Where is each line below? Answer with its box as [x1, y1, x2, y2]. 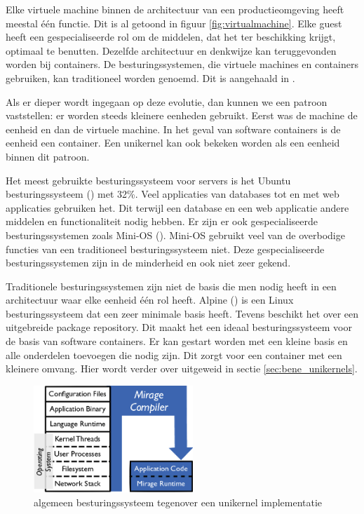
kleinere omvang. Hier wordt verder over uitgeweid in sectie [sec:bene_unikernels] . [6, 361, 358, 376]
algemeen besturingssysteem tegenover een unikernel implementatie [34, 494, 323, 509]
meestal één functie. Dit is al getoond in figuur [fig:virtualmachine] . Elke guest [6, 15, 342, 30]
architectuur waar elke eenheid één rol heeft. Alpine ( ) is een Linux [6, 292, 294, 307]
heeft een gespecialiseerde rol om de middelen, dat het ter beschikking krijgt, [6, 29, 336, 44]
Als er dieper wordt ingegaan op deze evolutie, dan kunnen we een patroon [6, 94, 328, 109]
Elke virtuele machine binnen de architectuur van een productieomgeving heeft [6, 2, 344, 16]
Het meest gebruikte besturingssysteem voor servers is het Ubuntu [6, 173, 291, 187]
